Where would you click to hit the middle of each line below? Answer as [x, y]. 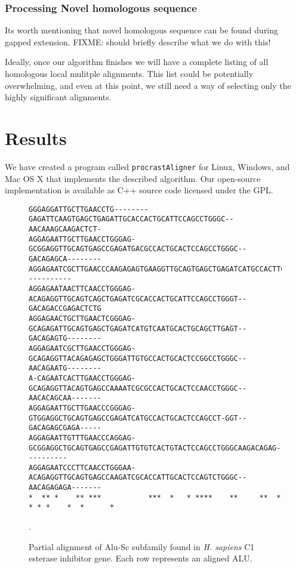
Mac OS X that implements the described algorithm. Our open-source [133, 178]
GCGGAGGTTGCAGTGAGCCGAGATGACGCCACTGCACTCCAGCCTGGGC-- [138, 249]
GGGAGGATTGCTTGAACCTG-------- [89, 209]
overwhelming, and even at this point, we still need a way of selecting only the [148, 85]
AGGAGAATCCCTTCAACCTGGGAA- [82, 467]
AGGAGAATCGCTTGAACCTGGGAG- [82, 348]
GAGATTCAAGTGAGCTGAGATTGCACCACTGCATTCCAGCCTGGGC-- [131, 219]
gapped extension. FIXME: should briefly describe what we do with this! [138, 41]
